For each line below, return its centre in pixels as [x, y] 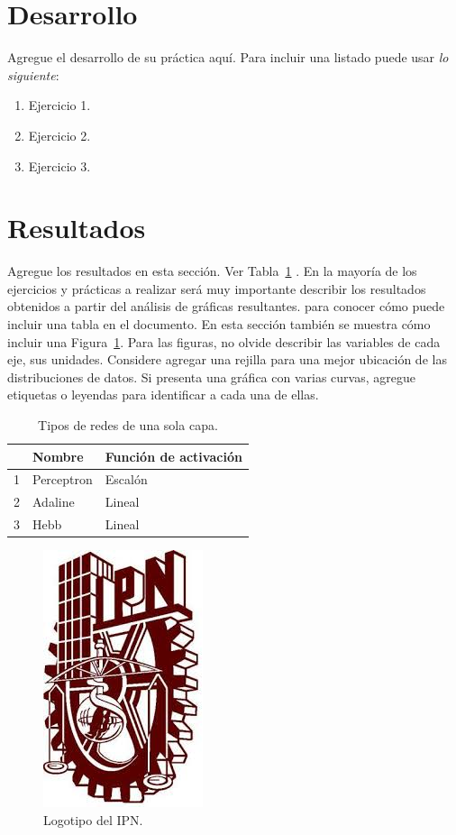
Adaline [54, 502]
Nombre [58, 456]
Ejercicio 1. [59, 105]
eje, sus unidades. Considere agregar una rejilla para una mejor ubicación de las [227, 359]
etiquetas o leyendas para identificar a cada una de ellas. [163, 395]
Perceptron [63, 479]
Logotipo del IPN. [93, 819]
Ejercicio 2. [59, 135]
